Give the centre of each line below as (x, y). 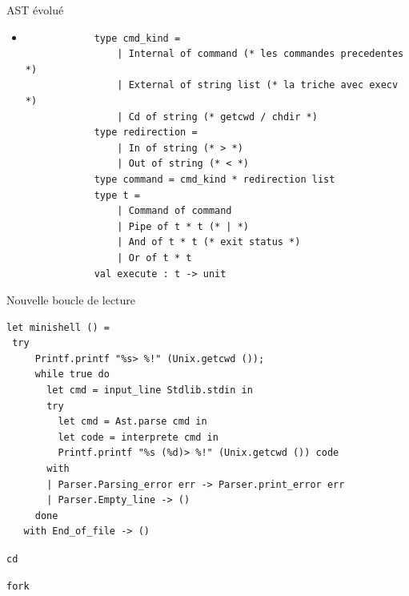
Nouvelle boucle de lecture (71, 300)
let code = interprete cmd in (138, 437)
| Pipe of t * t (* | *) (183, 226)
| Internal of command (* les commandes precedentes (261, 54)
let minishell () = (58, 327)
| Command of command (174, 211)
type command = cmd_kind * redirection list (215, 179)
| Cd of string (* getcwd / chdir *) (217, 117)
